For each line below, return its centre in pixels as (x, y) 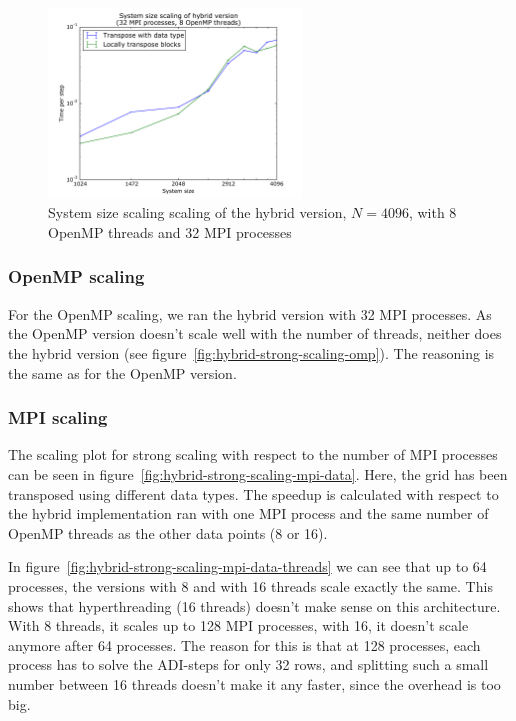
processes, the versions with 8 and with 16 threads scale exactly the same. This (250, 585)
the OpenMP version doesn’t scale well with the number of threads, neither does (255, 333)
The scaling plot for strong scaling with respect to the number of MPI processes (253, 454)
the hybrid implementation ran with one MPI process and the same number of (248, 513)
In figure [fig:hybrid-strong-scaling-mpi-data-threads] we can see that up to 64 (247, 566)
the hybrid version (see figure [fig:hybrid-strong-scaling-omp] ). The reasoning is (251, 352)
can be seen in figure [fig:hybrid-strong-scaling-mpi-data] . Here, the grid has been (258, 473)
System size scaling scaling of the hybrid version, (197, 212)
